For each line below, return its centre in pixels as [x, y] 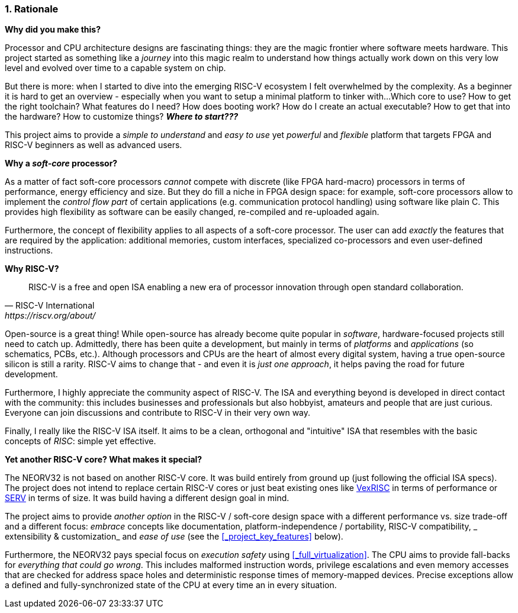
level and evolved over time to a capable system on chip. [115, 68]
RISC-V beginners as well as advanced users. [94, 145]
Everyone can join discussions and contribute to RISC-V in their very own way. [158, 413]
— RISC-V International [50, 306]
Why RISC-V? [32, 269]
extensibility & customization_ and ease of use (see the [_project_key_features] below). [174, 537]
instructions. [29, 251]
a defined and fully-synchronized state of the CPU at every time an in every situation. [171, 585]
